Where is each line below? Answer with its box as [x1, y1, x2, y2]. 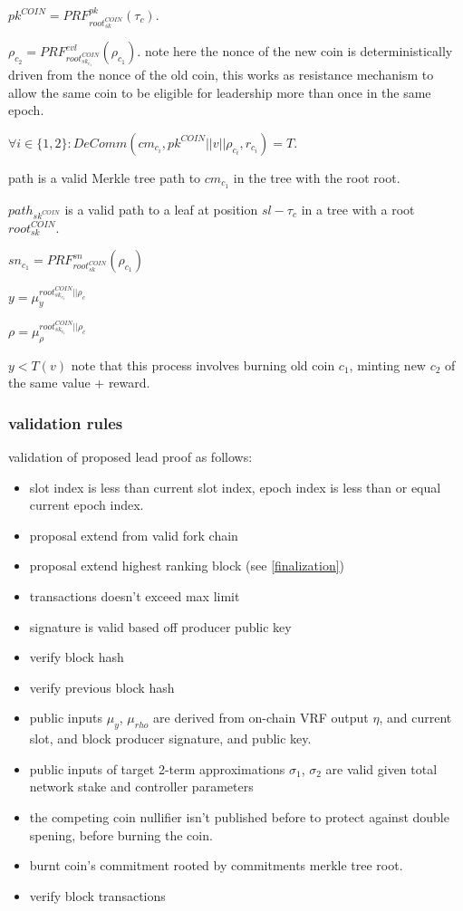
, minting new [349, 355, 426, 374]
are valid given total [325, 759, 438, 778]
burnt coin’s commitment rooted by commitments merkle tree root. [29, 856, 403, 875]
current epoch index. [29, 495, 144, 514]
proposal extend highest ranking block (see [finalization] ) [29, 556, 345, 575]
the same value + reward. [8, 373, 150, 392]
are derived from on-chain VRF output [153, 708, 369, 727]
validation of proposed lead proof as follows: [8, 447, 253, 466]
